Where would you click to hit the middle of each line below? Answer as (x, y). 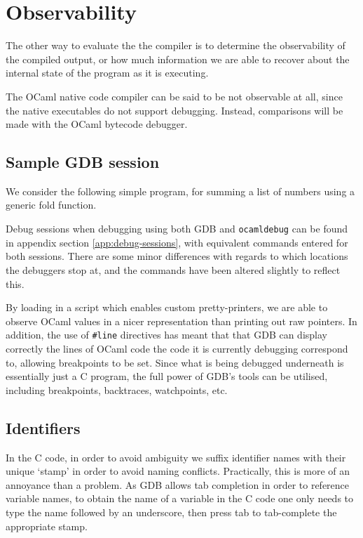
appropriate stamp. (47, 526)
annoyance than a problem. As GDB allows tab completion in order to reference (178, 484)
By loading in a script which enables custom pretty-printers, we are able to (167, 307)
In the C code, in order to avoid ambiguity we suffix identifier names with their (176, 457)
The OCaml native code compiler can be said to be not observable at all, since (174, 96)
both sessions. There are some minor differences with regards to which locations (177, 256)
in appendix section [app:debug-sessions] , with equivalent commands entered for (177, 242)
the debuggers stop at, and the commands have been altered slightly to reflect (173, 269)
